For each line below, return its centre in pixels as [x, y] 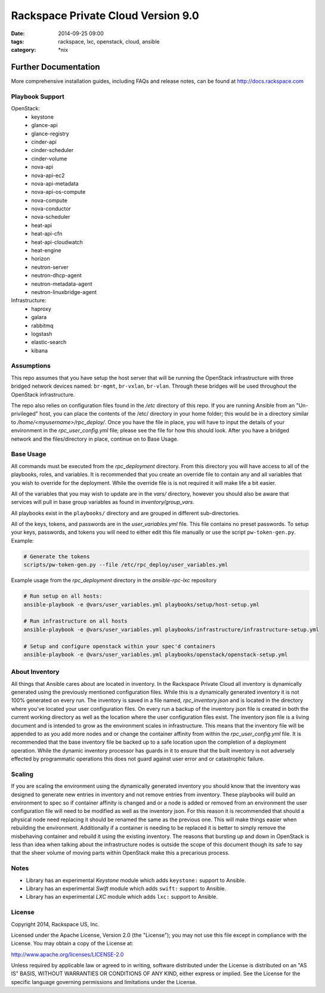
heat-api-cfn [47, 234]
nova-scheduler [51, 217]
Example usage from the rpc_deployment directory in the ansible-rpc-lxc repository [114, 580]
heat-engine [47, 250]
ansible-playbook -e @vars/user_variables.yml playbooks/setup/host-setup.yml [141, 604]
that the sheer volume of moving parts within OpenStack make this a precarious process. [120, 853]
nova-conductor [51, 209]
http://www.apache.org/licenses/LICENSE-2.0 [67, 954]
